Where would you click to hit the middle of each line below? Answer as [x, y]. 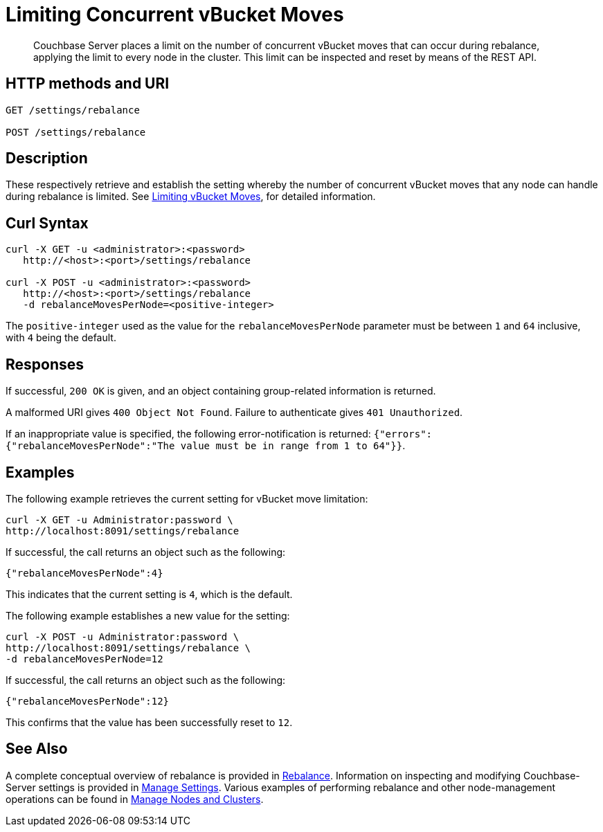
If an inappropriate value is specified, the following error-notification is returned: [188, 434]
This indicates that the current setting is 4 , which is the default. [149, 594]
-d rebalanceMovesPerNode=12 [84, 659]
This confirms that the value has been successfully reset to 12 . [149, 722]
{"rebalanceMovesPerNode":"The [90, 446]
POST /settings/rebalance [76, 132]
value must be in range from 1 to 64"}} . [293, 446]
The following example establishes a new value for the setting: [148, 615]
